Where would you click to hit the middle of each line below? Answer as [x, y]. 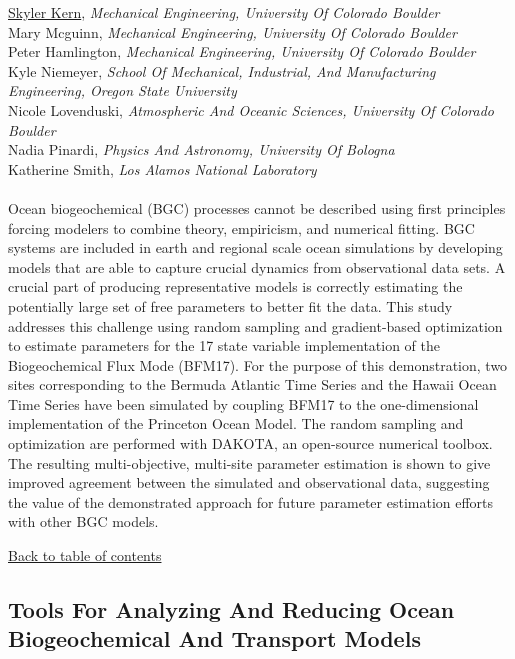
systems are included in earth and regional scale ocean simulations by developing [255, 247]
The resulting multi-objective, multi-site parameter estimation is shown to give [249, 462]
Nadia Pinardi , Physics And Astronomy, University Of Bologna [201, 149]
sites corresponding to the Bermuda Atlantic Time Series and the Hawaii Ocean [252, 384]
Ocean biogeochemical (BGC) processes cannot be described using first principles [257, 207]
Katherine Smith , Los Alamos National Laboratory [162, 168]
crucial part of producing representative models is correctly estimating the [235, 286]
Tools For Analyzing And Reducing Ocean [231, 609]
